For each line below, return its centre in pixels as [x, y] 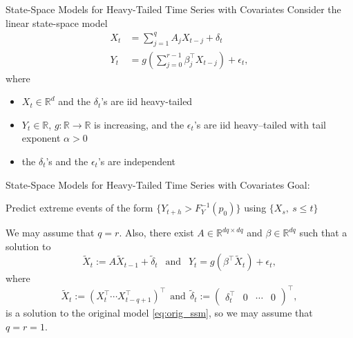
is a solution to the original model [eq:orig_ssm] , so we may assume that [159, 313]
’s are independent [137, 161]
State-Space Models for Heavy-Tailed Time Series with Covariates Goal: [158, 184]
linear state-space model [57, 22]
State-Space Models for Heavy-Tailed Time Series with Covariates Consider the [173, 9]
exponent [41, 138]
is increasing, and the [139, 124]
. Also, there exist [156, 233]
